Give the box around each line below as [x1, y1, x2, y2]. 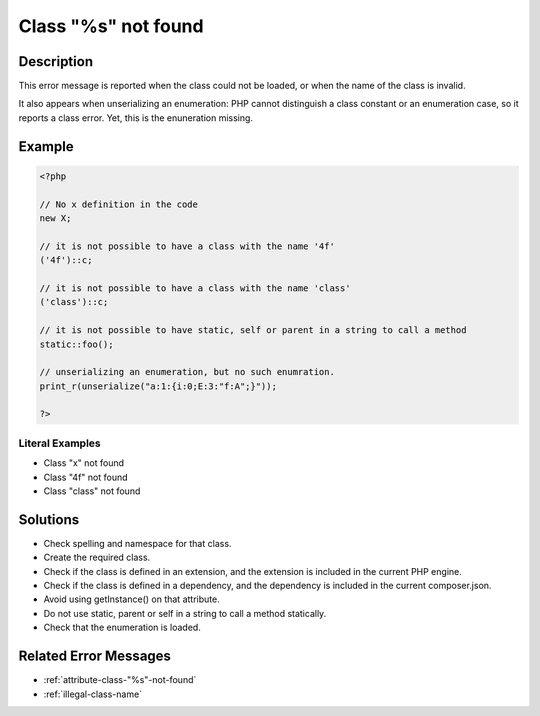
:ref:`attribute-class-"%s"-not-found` [43, 674, 197, 686]
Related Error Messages [18, 648, 172, 665]
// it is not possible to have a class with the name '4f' [39, 240, 335, 252]
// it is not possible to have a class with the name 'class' [39, 282, 351, 294]
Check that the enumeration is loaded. [43, 621, 202, 634]
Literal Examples [18, 436, 101, 450]
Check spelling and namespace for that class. [43, 537, 232, 549]
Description [18, 53, 94, 70]
